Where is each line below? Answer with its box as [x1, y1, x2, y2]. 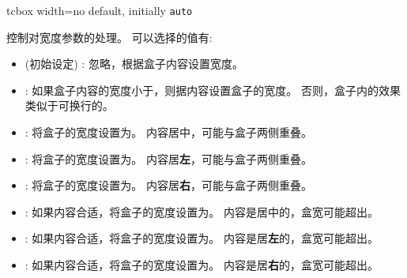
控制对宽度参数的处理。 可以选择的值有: [6, 28, 213, 45]
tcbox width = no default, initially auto [6, 2, 193, 18]
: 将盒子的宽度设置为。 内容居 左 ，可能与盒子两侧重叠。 [24, 150, 313, 167]
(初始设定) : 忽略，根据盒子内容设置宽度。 [24, 55, 243, 72]
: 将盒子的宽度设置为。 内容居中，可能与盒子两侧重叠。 [24, 124, 313, 141]
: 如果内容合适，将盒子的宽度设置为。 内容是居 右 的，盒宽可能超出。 [24, 257, 379, 272]
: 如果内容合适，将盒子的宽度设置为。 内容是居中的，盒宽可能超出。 [24, 203, 379, 220]
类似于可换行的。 [24, 97, 114, 114]
